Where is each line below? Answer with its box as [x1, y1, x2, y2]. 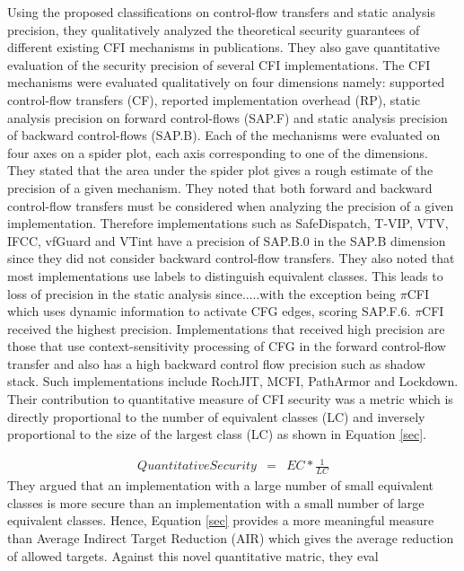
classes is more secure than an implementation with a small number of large [7, 493, 425, 512]
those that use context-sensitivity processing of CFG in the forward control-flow [7, 337, 446, 356]
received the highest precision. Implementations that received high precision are [7, 319, 445, 338]
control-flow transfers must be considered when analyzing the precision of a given [7, 196, 454, 215]
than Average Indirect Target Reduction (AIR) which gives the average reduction [7, 529, 454, 547]
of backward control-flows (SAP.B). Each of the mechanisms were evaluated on [7, 126, 441, 145]
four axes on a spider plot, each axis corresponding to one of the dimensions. [7, 143, 428, 162]
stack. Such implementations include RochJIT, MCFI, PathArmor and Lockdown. [7, 372, 459, 391]
